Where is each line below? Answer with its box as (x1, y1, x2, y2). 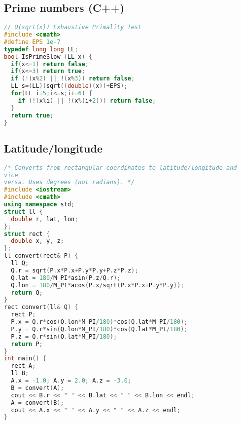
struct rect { (4, 230, 50, 237)
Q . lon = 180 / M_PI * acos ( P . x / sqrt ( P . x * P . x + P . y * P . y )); (11, 281, 184, 289)
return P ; (11, 340, 43, 347)
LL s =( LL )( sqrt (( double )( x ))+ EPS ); (11, 82, 128, 90)
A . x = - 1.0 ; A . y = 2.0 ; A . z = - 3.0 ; (11, 377, 131, 385)
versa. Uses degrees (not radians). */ (4, 179, 135, 186)
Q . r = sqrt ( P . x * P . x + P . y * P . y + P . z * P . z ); (11, 267, 138, 274)
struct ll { (4, 208, 43, 215)
